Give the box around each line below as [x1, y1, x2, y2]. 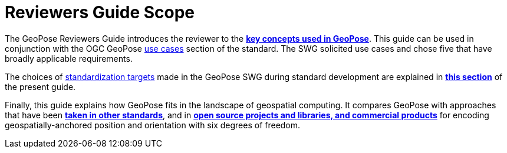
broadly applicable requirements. [5, 53, 133, 64]
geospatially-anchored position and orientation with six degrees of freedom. [5, 119, 301, 130]
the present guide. [5, 81, 76, 92]
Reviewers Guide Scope [5, 2, 195, 22]
